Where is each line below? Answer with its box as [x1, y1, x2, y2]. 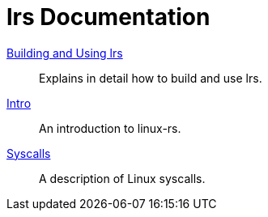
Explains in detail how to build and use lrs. [39, 70, 262, 85]
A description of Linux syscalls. [39, 171, 206, 185]
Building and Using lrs [6, 45, 123, 60]
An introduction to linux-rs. [39, 121, 181, 135]
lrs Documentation [6, 3, 211, 31]
